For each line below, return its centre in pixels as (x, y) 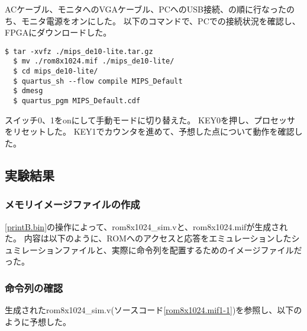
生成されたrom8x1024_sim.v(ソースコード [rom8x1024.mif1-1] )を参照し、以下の (153, 310)
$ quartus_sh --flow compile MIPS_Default (98, 81)
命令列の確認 (34, 287)
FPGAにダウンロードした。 (58, 32)
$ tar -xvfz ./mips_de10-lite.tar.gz (79, 51)
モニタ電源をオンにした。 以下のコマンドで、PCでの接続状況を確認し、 (161, 20)
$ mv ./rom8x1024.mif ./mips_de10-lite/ (94, 61)
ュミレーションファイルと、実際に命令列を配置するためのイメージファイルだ (153, 249)
